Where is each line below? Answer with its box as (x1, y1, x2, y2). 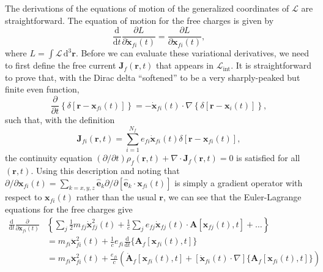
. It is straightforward (231, 59, 311, 72)
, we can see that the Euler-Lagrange (163, 191, 302, 203)
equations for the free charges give (5, 203, 133, 215)
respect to (5, 191, 42, 203)
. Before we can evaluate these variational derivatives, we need (75, 47, 310, 59)
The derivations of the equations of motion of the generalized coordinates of (5, 2, 289, 14)
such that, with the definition (5, 113, 115, 126)
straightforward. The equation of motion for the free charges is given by (5, 13, 274, 26)
